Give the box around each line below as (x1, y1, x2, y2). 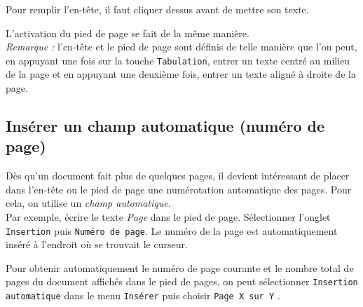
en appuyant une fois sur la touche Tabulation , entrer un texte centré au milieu (6, 53, 350, 67)
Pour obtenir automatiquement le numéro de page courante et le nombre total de (6, 260, 354, 275)
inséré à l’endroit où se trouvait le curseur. (6, 237, 188, 252)
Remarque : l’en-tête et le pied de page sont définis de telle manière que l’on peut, (6, 39, 357, 54)
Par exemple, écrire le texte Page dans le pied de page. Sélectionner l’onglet (6, 210, 331, 224)
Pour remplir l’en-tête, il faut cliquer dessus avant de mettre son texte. (6, 2, 309, 16)
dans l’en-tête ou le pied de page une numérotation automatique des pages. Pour (6, 182, 352, 196)
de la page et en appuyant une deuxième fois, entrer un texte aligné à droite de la (6, 67, 356, 81)
